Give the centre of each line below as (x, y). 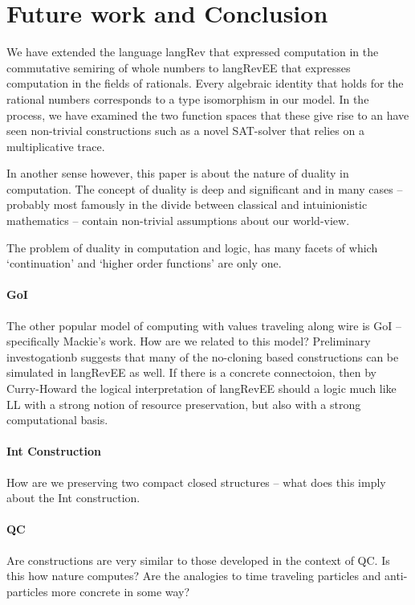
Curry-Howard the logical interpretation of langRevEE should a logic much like (201, 388)
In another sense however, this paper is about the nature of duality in (178, 173)
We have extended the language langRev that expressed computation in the (193, 52)
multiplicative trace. (56, 146)
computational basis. (57, 420)
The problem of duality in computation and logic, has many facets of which (192, 247)
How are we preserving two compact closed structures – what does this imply (196, 482)
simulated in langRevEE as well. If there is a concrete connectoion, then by (191, 372)
